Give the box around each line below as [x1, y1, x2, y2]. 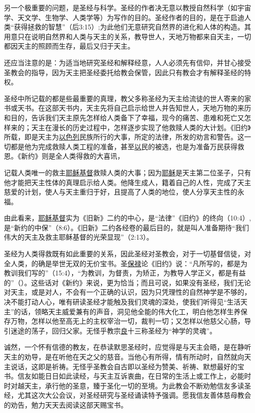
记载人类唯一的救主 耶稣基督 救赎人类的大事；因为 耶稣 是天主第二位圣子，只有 [4, 167, 251, 177]
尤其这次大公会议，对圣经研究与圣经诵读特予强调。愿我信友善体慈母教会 [17, 390, 251, 400]
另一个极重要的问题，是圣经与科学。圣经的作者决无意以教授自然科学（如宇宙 [4, 2, 251, 12]
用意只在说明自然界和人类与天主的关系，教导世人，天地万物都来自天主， [4, 31, 237, 41]
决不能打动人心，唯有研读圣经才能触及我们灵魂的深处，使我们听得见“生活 [4, 297, 241, 307]
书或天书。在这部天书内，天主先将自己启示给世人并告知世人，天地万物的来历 [4, 103, 251, 113]
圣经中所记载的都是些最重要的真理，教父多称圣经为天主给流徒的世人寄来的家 [4, 93, 251, 103]
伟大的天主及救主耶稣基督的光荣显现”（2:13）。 [4, 232, 153, 242]
